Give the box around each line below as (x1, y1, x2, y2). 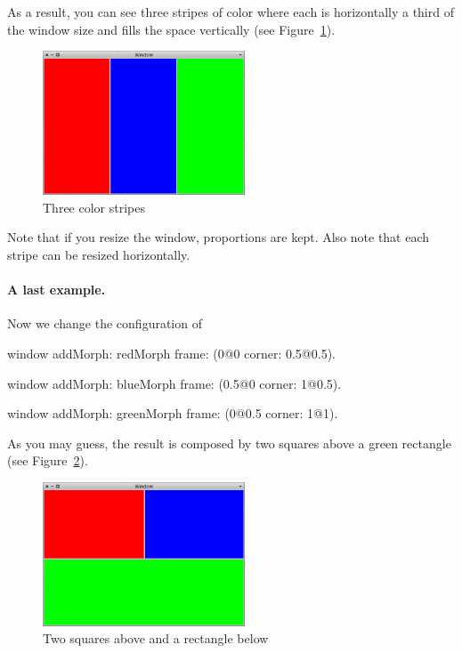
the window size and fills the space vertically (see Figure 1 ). (7, 20, 336, 38)
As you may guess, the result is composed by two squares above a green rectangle (7, 433, 451, 452)
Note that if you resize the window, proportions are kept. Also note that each (7, 228, 430, 246)
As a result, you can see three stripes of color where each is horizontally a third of (7, 3, 454, 20)
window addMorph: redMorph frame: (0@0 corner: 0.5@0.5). (7, 343, 336, 362)
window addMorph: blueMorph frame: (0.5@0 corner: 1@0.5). (7, 374, 342, 392)
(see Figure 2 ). (7, 451, 88, 470)
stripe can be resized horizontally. (7, 245, 190, 263)
